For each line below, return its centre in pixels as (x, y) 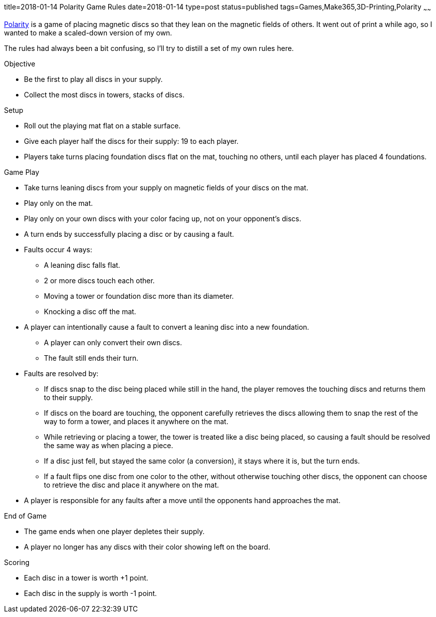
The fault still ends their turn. (91, 358)
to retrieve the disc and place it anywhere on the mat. (131, 485)
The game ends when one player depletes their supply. (114, 531)
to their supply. (68, 397)
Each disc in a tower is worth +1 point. (86, 578)
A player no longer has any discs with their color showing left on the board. (147, 547)
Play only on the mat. (59, 203)
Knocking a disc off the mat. (90, 311)
